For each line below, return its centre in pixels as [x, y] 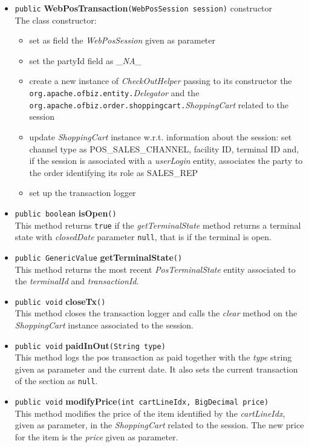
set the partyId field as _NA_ [85, 60]
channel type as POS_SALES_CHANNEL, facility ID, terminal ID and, [164, 148]
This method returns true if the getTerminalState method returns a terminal [158, 225]
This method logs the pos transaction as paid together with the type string [153, 357]
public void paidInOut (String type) [90, 345]
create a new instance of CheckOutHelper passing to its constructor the [161, 81]
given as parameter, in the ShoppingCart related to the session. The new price [159, 425]
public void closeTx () [60, 301]
